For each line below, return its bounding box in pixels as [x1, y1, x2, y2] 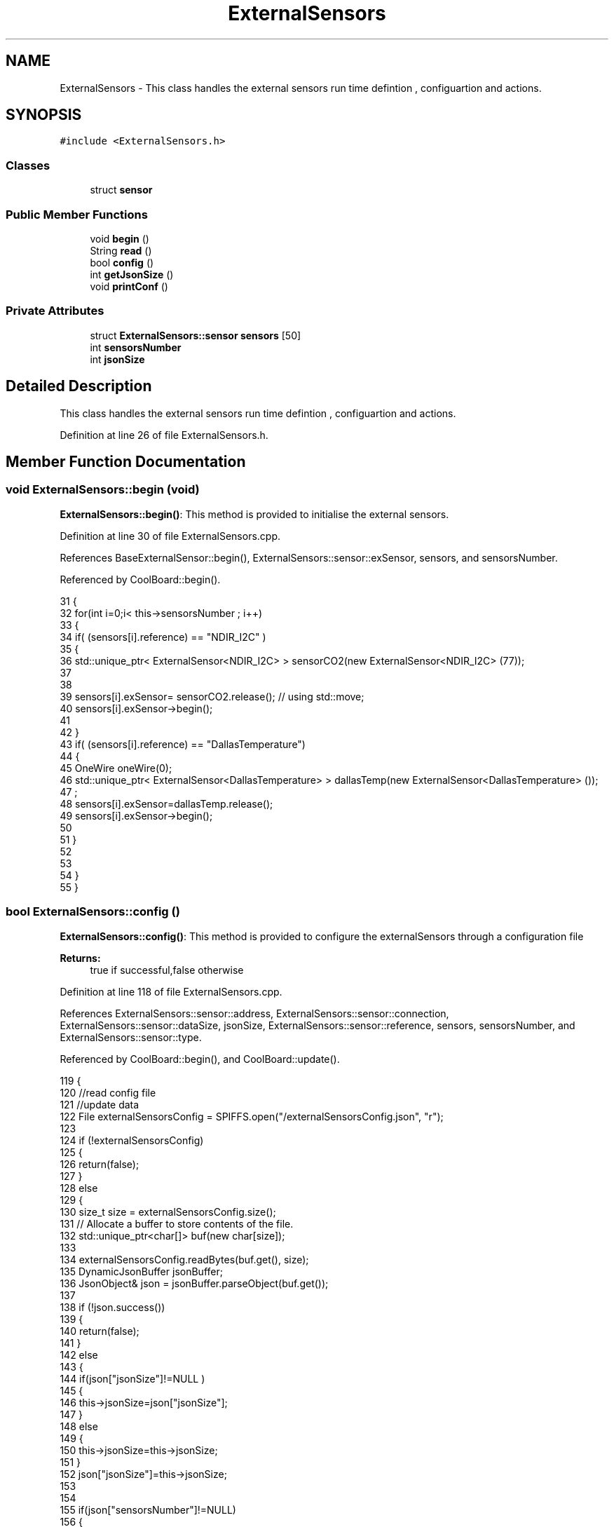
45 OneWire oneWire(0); [60, 761, 172, 774]
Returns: [60, 951, 101, 964]
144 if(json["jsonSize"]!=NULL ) [60, 1372, 205, 1385]
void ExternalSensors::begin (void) [6, 482, 200, 497]
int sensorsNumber [90, 341, 182, 353]
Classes [6, 158, 50, 172]
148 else [60, 1420, 98, 1432]
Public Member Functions [6, 207, 148, 222]
